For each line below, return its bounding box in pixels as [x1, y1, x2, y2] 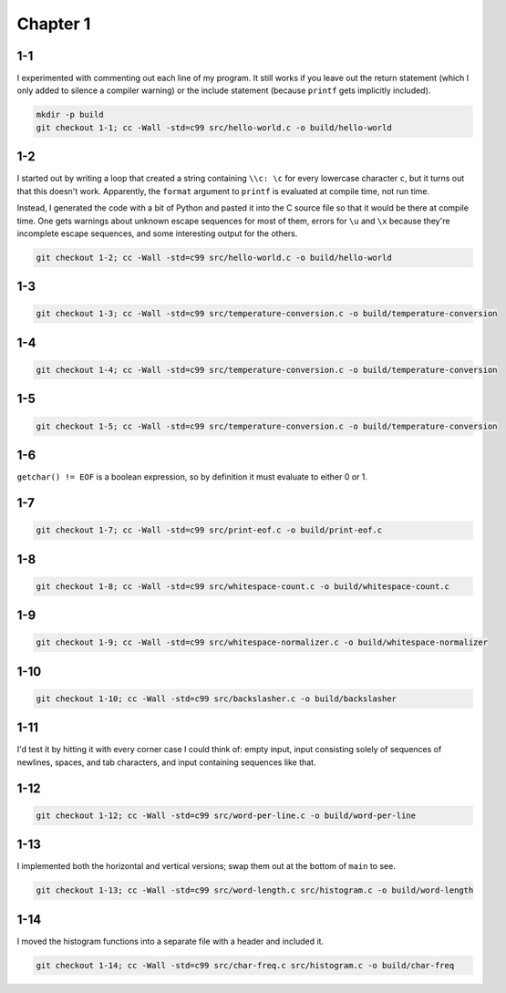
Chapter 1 [16, 14, 91, 34]
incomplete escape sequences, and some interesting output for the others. [16, 228, 298, 239]
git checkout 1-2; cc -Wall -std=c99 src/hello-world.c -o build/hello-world [36, 252, 392, 263]
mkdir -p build [36, 109, 104, 120]
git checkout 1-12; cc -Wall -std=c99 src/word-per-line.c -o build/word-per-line [36, 810, 417, 821]
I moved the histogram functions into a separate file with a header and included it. [16, 936, 324, 946]
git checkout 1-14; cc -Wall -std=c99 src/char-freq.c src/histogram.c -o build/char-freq [36, 960, 455, 970]
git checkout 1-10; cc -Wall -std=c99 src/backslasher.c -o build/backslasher [36, 693, 397, 704]
